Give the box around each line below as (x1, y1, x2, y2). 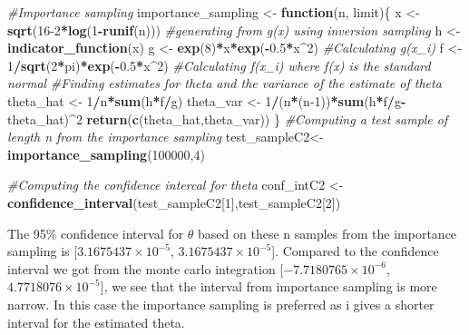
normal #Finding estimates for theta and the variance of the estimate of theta (7, 74, 442, 93)
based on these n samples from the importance (198, 223, 457, 242)
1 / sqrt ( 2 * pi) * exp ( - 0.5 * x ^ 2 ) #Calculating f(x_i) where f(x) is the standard (7, 55, 431, 74)
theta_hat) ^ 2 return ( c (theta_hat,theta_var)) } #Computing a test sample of (7, 109, 448, 128)
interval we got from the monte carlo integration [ (7, 259, 284, 278)
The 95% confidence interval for (7, 223, 184, 242)
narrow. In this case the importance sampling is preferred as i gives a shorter (7, 294, 435, 313)
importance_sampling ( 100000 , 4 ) (7, 144, 205, 163)
